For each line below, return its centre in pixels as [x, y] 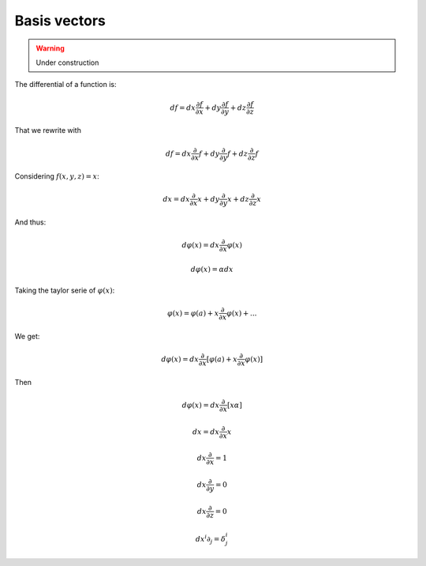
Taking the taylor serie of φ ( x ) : [65, 290]
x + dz [239, 199]
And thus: [30, 222]
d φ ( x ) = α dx [212, 270]
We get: [27, 336]
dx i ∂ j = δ [211, 539]
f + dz [238, 153]
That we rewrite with [48, 130]
